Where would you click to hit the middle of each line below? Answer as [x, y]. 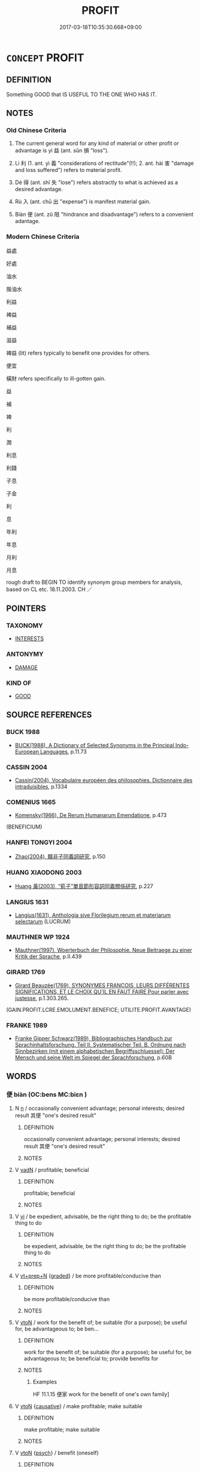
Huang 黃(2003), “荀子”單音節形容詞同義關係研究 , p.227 [84, 886]
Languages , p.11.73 [63, 752]
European [27, 752]
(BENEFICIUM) [24, 827]
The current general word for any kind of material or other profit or [97, 143]
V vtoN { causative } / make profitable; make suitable [78, 1406]
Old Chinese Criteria [37, 130]
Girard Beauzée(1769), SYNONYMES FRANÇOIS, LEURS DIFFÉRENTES [102, 985]
